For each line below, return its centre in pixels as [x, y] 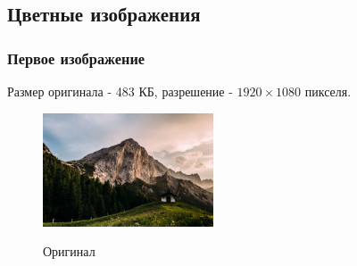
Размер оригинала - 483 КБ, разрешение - [120, 91]
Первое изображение [76, 58]
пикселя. [328, 91]
